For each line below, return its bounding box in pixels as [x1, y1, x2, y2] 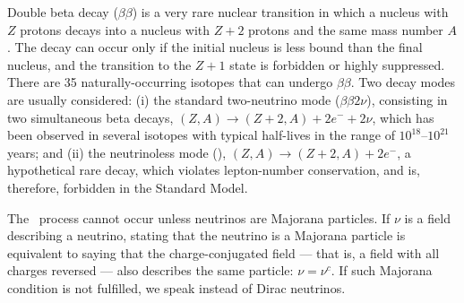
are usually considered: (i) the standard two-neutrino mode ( [7, 90, 340, 108]
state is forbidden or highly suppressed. [229, 55, 445, 74]
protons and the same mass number [248, 20, 443, 39]
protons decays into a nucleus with [20, 20, 211, 39]
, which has [372, 108, 434, 126]
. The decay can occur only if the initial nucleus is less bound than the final [7, 38, 423, 56]
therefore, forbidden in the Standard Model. [7, 177, 248, 196]
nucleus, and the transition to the [7, 55, 192, 74]
